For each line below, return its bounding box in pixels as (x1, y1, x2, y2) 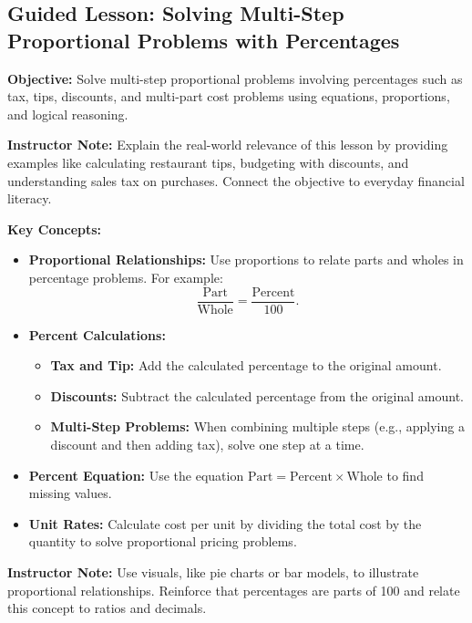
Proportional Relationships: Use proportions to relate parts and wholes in (28, 250, 464, 269)
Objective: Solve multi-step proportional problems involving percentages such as (7, 68, 463, 88)
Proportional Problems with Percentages (7, 26, 400, 54)
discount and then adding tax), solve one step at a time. (50, 434, 364, 453)
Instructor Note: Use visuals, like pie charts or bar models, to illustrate (7, 562, 419, 581)
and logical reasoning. (7, 104, 128, 123)
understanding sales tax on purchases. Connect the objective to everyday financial (7, 171, 465, 190)
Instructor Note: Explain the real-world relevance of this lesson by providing (7, 135, 448, 154)
